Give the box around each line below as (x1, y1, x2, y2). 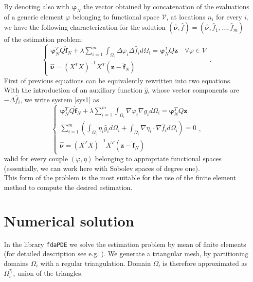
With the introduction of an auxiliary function (4, 85, 143, 95)
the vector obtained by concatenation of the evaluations (83, 1, 250, 11)
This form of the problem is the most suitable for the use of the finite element (4, 172, 236, 183)
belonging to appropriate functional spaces (95, 153, 222, 164)
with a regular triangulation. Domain (40, 258, 151, 268)
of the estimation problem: (4, 34, 83, 44)
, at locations (166, 11, 206, 21)
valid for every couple (4, 153, 68, 164)
